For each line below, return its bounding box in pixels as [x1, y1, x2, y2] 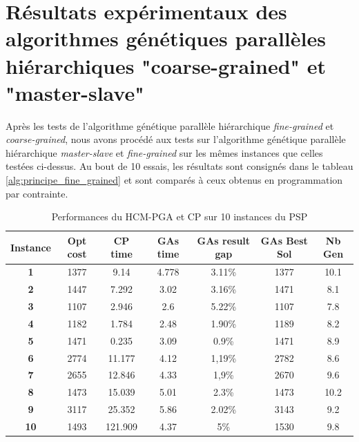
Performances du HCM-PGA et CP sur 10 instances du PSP [51, 209, 308, 224]
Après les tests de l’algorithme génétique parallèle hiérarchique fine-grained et [6, 118, 334, 133]
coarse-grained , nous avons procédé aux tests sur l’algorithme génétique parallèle [6, 132, 346, 146]
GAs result [197, 233, 251, 247]
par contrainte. [6, 186, 68, 200]
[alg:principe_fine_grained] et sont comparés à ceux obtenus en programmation [6, 173, 343, 187]
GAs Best [260, 233, 308, 247]
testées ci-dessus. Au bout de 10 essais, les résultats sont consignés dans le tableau [6, 159, 353, 173]
